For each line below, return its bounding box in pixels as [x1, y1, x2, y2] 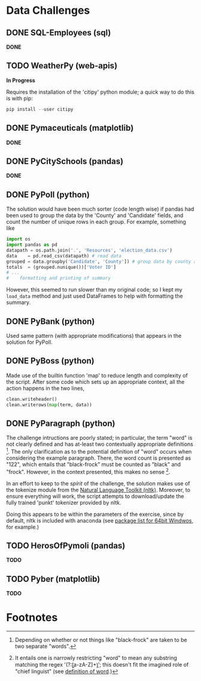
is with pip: [6, 94, 33, 102]
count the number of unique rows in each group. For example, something [6, 218, 187, 226]
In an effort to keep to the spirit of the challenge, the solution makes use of [6, 479, 190, 487]
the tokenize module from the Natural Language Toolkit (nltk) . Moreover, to [6, 486, 190, 493]
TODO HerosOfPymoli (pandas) [6, 541, 126, 551]
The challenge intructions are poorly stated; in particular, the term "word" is [6, 434, 193, 442]
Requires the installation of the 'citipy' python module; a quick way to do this [6, 88, 194, 95]
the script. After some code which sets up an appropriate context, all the [6, 378, 185, 385]
